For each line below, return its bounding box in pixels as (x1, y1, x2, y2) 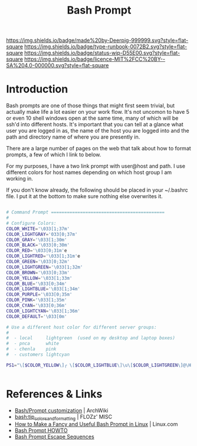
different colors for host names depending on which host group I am (6, 169, 172, 176)
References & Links (6, 387, 103, 401)
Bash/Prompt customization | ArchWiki (14, 406, 109, 414)
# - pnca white (6, 340, 60, 347)
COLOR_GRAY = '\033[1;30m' (6, 237, 67, 242)
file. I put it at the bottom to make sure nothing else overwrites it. (6, 193, 163, 200)
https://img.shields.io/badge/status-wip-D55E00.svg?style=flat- (24, 50, 180, 57)
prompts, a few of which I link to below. (6, 151, 101, 158)
